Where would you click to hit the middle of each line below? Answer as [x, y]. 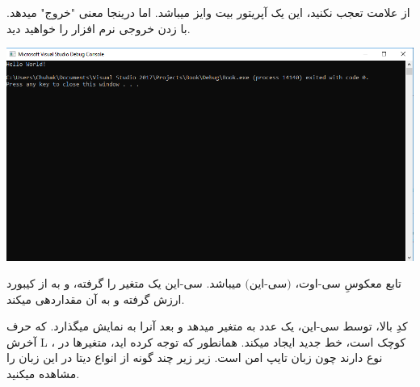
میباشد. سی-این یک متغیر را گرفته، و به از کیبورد [124, 283]
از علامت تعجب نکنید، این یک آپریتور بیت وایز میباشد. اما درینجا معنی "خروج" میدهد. [208, 12]
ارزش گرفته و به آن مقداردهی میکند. [96, 299]
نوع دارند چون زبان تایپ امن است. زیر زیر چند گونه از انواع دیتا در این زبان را [195, 358]
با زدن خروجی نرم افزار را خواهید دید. [99, 28]
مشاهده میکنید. [43, 374]
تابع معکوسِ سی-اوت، [348, 283]
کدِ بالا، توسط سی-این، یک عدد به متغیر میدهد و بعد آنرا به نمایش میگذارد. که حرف [207, 326]
